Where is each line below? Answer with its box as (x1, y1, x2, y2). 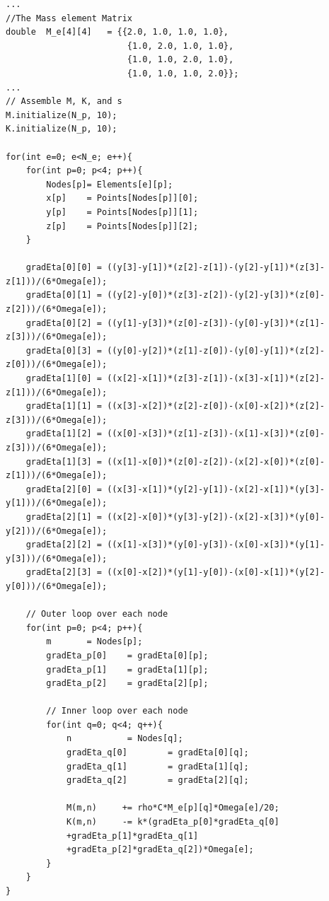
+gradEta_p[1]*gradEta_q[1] (66, 830, 199, 841)
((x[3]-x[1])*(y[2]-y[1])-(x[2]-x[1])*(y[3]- (107, 484, 325, 494)
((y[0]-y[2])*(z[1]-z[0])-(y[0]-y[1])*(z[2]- (107, 345, 325, 356)
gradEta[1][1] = (25, 401, 103, 412)
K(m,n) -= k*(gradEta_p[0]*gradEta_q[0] (66, 817, 279, 827)
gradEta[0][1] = (25, 290, 103, 301)
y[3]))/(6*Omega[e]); (6, 553, 108, 564)
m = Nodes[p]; (46, 636, 143, 647)
